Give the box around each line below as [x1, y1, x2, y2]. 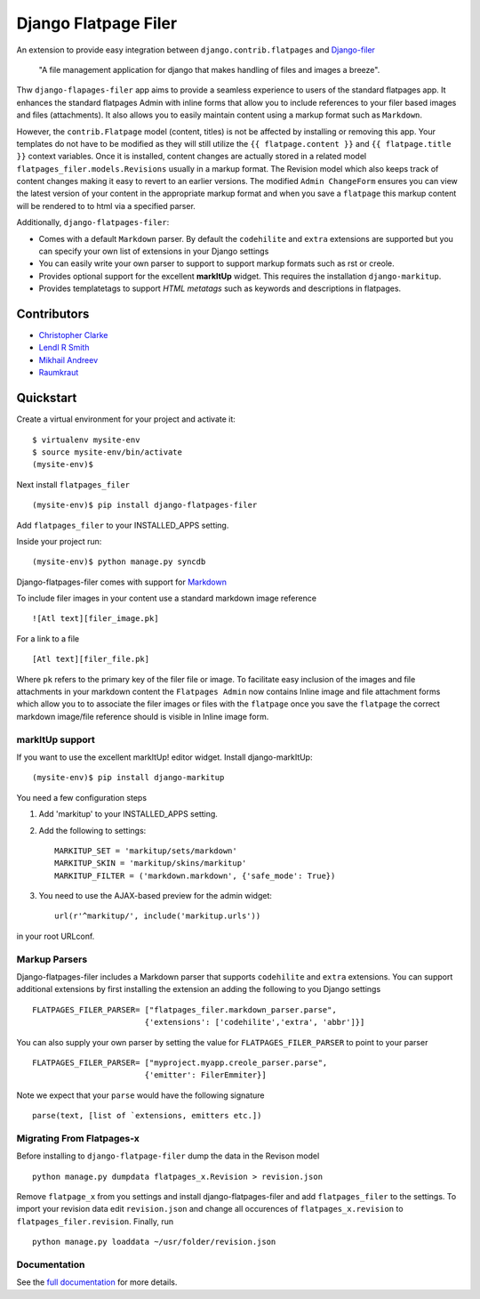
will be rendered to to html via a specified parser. [16, 200, 196, 211]
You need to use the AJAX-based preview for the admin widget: [38, 891, 273, 901]
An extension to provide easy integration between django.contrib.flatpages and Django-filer [16, 44, 375, 55]
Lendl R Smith [38, 343, 90, 353]
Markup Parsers [16, 953, 88, 965]
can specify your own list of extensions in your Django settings [38, 246, 269, 257]
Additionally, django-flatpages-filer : [16, 217, 170, 228]
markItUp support [16, 733, 95, 746]
